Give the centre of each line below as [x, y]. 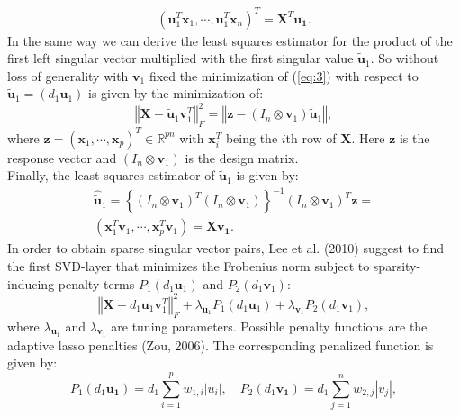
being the [252, 137]
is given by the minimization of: [176, 93]
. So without [405, 58]
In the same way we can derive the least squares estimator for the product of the [230, 40]
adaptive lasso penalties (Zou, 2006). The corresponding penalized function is [221, 344]
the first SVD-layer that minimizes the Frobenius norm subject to [189, 266]
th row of [311, 137]
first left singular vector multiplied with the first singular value [180, 58]
